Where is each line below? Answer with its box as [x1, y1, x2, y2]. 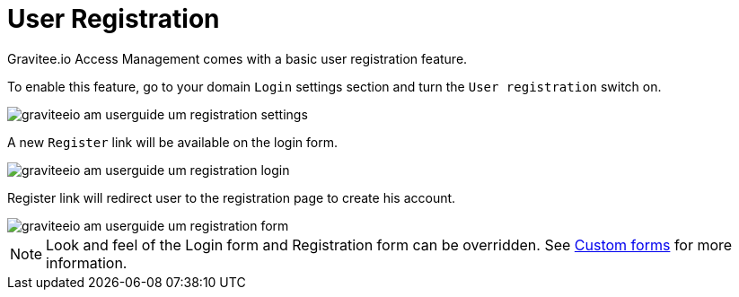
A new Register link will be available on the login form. [7, 134, 338, 150]
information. [46, 253, 128, 272]
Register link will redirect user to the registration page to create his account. [7, 189, 456, 205]
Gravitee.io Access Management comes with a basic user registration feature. [7, 50, 468, 66]
